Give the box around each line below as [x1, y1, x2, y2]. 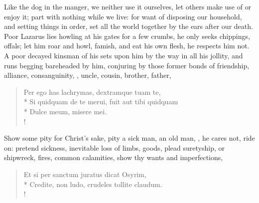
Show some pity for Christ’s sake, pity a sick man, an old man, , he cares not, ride [4, 133, 255, 143]
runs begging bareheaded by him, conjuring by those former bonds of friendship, [4, 60, 250, 70]
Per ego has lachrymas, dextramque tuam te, [23, 86, 161, 97]
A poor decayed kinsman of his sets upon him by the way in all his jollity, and [4, 50, 243, 60]
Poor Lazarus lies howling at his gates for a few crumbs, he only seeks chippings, [4, 30, 250, 41]
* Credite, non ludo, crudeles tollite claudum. [23, 179, 162, 189]
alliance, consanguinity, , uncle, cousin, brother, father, [4, 70, 171, 80]
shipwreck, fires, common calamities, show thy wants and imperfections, [4, 152, 223, 163]
